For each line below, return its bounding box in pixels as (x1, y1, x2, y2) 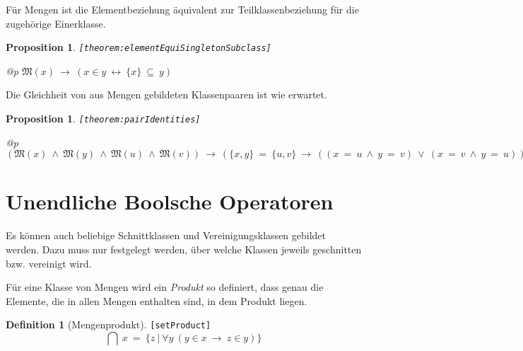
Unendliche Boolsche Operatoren (6, 187, 334, 216)
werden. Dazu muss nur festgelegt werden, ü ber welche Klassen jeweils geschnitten (6, 242, 362, 256)
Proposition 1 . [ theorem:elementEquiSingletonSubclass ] (6, 40, 271, 54)
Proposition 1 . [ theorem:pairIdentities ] (6, 111, 201, 126)
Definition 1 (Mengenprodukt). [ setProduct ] (6, 317, 211, 332)
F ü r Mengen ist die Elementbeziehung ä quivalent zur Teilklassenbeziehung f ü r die (6, 2, 359, 16)
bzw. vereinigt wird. (6, 255, 92, 270)
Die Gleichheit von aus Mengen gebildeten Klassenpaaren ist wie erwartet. (6, 87, 327, 102)
